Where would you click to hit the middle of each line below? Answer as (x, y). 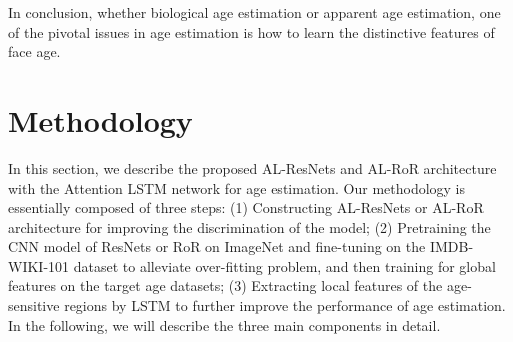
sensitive (34, 305)
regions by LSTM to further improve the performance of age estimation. (285, 305)
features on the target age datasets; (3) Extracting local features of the (225, 285)
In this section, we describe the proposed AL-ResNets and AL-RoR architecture (252, 167)
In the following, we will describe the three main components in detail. (224, 324)
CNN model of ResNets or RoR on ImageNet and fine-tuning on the (217, 246)
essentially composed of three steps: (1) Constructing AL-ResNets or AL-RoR (246, 207)
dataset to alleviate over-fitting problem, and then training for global (284, 265)
